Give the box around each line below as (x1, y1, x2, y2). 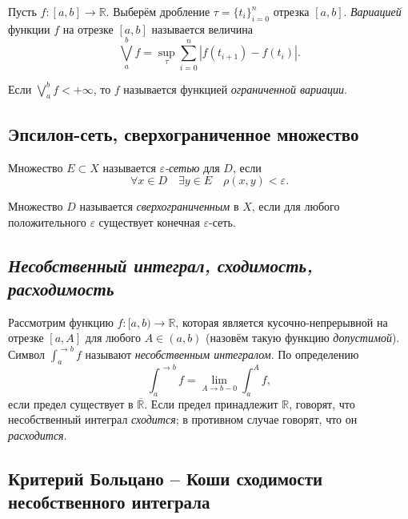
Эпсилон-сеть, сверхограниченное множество (8, 121, 359, 146)
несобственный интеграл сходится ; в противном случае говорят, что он (8, 411, 358, 428)
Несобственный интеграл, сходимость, (8, 252, 313, 277)
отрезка (273, 3, 310, 19)
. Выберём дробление (106, 3, 210, 19)
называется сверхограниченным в (79, 198, 239, 215)
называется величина (151, 20, 253, 37)
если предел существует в (8, 395, 134, 412)
